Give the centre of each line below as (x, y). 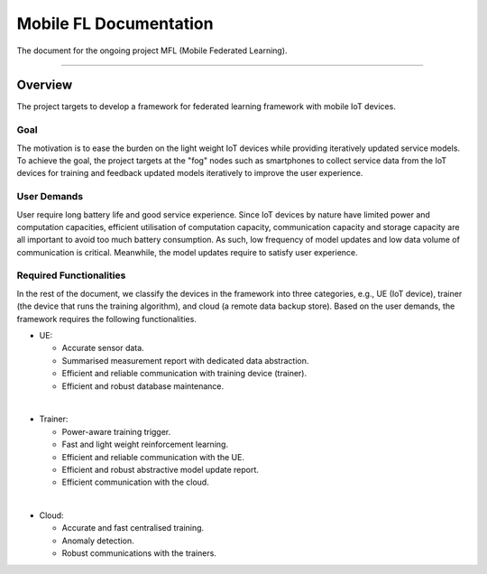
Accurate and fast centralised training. (133, 528)
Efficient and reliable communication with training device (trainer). (184, 374)
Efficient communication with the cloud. (135, 482)
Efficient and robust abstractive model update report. (160, 469)
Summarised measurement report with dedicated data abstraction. (185, 360)
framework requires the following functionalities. (107, 319)
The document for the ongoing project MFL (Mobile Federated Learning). (152, 51)
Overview (45, 85)
